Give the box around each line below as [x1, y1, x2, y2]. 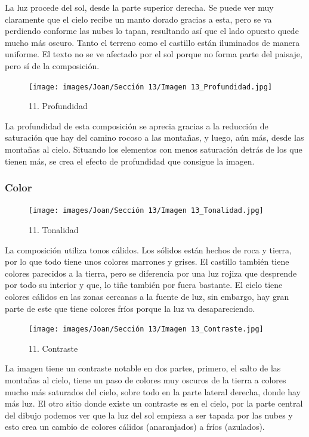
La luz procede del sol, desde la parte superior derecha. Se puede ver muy [5, 1, 274, 13]
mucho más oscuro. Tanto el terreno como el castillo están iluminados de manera [5, 36, 300, 48]
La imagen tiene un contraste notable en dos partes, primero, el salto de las [5, 362, 281, 374]
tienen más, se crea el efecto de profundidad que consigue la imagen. [5, 154, 255, 167]
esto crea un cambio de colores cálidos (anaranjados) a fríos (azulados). [5, 420, 265, 433]
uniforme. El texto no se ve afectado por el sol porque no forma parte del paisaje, [5, 48, 302, 60]
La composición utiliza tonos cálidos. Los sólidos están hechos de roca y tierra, [5, 243, 292, 256]
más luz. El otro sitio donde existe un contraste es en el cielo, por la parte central [5, 397, 303, 410]
